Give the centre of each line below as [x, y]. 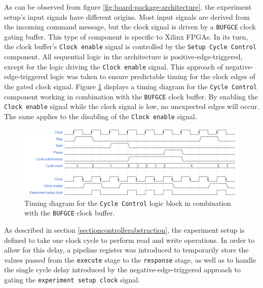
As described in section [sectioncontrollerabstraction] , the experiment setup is [124, 229]
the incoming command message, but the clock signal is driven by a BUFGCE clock [130, 27]
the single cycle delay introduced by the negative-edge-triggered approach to [122, 269]
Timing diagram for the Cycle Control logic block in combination [128, 203]
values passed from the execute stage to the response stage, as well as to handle [130, 259]
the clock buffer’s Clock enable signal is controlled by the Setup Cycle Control [130, 46]
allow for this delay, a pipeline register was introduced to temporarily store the [126, 250]
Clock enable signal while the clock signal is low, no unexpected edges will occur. [132, 106]
